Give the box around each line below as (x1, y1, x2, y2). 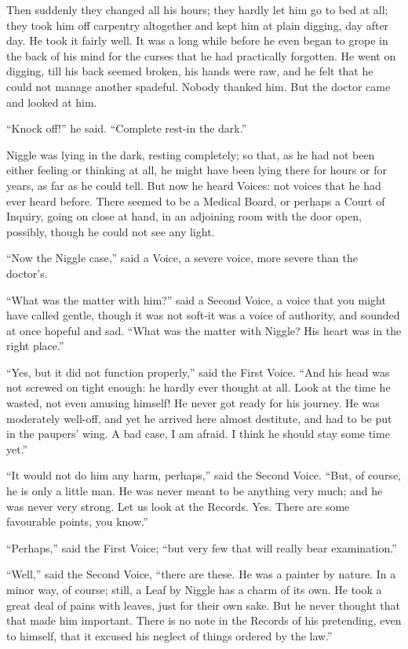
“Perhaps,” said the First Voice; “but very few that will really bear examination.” (6, 539, 397, 556)
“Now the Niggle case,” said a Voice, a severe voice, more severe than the (6, 250, 358, 266)
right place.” (6, 337, 64, 354)
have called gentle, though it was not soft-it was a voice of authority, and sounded (6, 307, 400, 323)
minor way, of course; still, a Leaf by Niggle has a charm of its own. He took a (6, 582, 382, 597)
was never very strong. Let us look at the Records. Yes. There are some (6, 498, 350, 514)
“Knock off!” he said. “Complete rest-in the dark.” (6, 120, 247, 137)
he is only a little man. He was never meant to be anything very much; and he (6, 483, 383, 499)
